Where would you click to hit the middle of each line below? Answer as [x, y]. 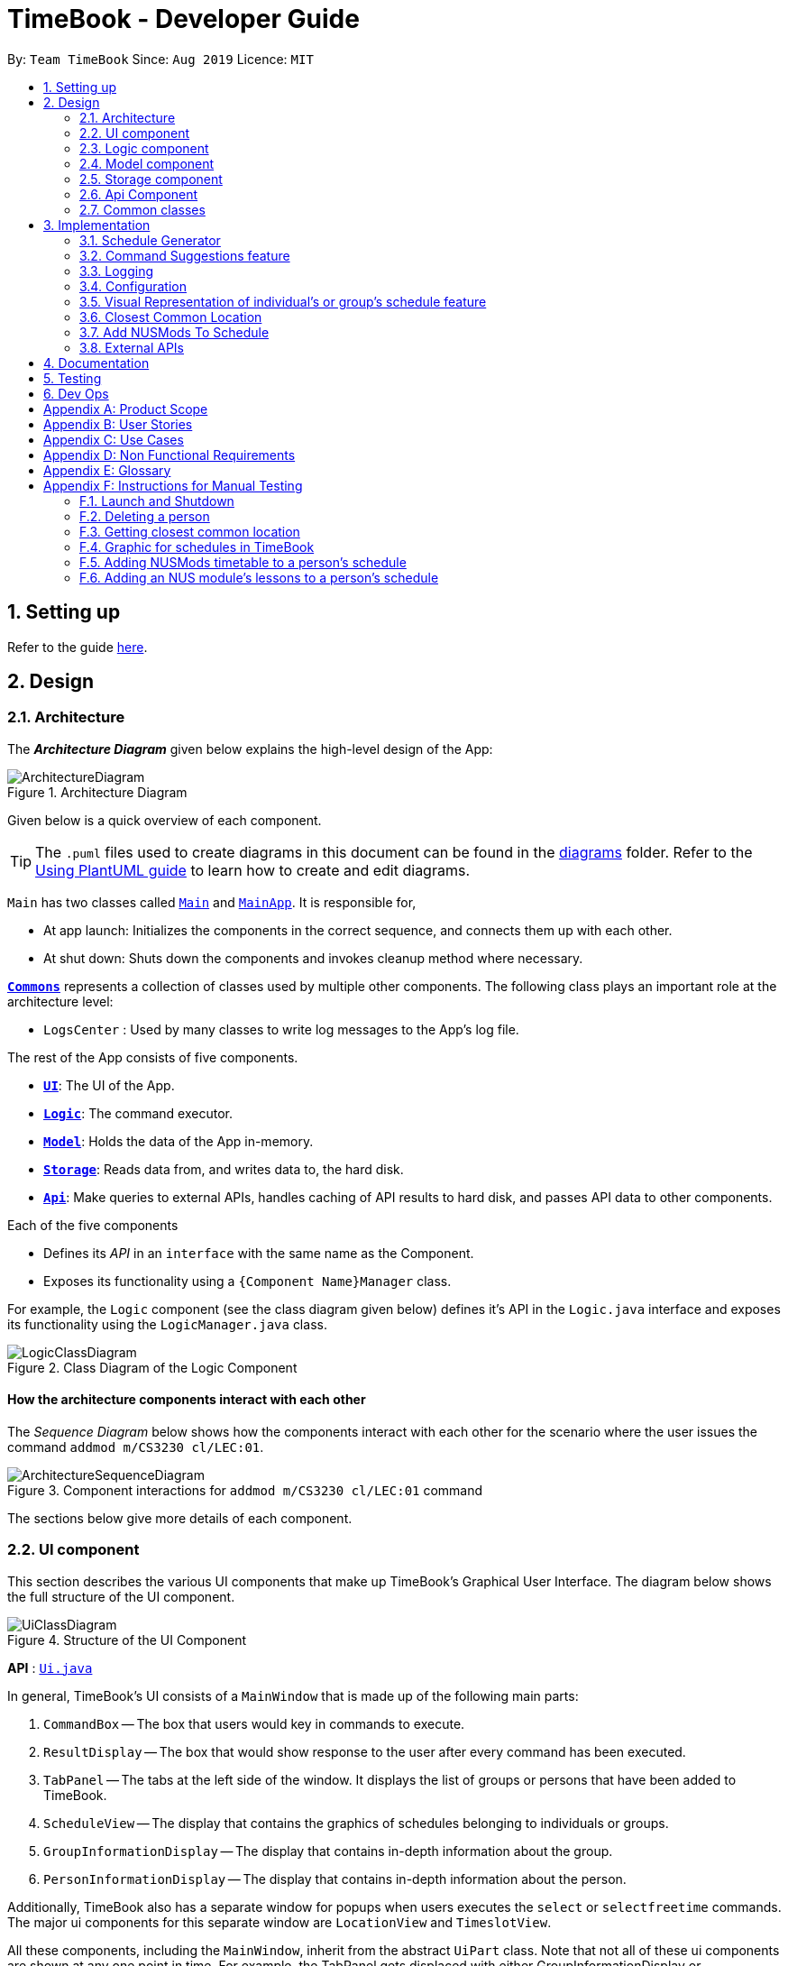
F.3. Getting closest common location [190, 531]
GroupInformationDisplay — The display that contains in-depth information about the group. [328, 1851]
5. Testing [73, 378]
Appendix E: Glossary [107, 470]
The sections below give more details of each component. [180, 1519]
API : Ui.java [50, 1667]
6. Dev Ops [76, 393]
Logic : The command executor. [138, 1113]
